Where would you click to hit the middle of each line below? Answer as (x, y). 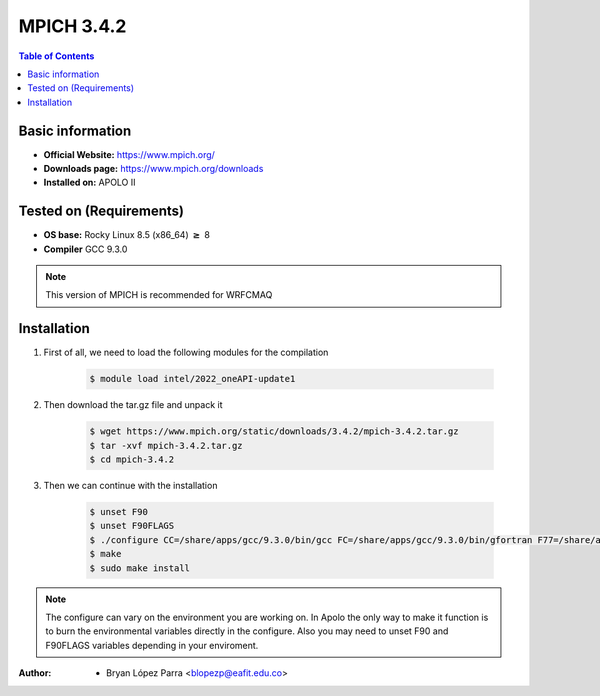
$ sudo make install (139, 568)
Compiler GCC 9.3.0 (85, 249)
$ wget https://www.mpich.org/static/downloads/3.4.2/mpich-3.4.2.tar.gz (274, 431)
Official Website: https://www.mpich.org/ (129, 154)
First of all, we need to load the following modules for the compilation (186, 352)
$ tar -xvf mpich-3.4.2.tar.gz (166, 445)
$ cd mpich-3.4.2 (132, 459)
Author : (35, 673)
